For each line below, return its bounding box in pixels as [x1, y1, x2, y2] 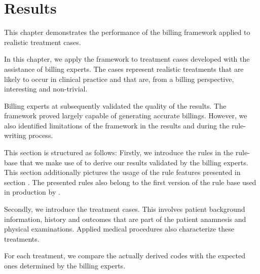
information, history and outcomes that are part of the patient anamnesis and [4, 213, 246, 224]
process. [28, 130, 53, 141]
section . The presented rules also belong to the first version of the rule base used [4, 176, 256, 187]
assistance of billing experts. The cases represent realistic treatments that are [4, 63, 244, 74]
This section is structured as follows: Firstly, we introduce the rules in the [4, 147, 234, 158]
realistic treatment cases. [4, 36, 81, 47]
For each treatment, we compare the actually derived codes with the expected [4, 250, 245, 261]
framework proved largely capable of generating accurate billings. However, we [4, 110, 247, 121]
